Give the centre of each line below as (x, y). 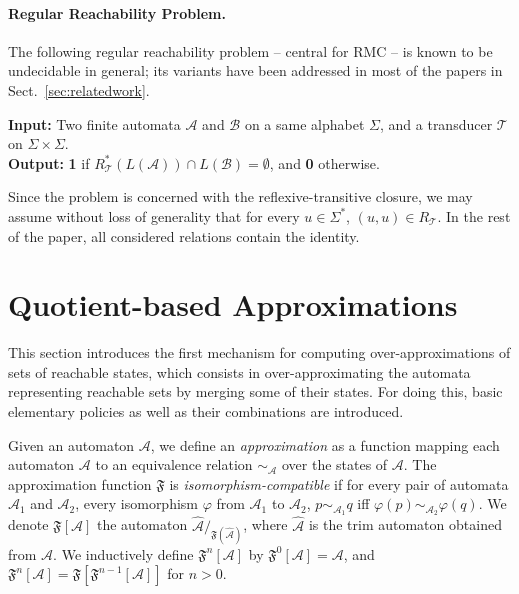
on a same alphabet (304, 123)
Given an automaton (71, 444)
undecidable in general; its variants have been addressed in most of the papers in (255, 70)
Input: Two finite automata (94, 123)
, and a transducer (436, 123)
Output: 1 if (49, 162)
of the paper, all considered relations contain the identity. (184, 235)
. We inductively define (123, 553)
